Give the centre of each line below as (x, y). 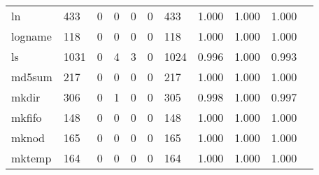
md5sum (32, 77)
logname (31, 36)
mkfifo (27, 117)
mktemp (31, 158)
